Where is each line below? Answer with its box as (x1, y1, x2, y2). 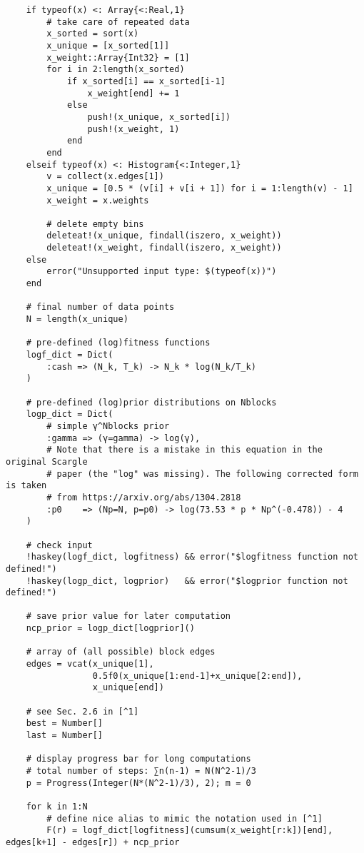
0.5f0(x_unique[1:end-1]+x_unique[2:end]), (92, 670, 303, 681)
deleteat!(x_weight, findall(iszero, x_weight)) (46, 243, 282, 253)
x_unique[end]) (92, 682, 164, 693)
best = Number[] (26, 718, 103, 729)
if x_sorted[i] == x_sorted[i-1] (66, 76, 226, 86)
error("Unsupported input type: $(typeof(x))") (46, 266, 277, 277)
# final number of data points (26, 302, 175, 313)
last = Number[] (26, 730, 103, 741)
